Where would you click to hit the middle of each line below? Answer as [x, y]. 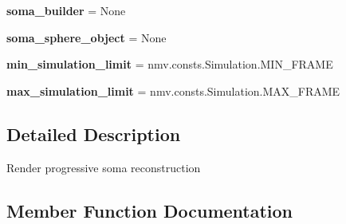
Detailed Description [94, 134]
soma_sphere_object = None [86, 37]
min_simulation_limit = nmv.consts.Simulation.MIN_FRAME [170, 64]
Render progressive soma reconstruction [104, 167]
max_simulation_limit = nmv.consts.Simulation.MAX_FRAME [173, 90]
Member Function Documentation [150, 210]
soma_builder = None [66, 10]
